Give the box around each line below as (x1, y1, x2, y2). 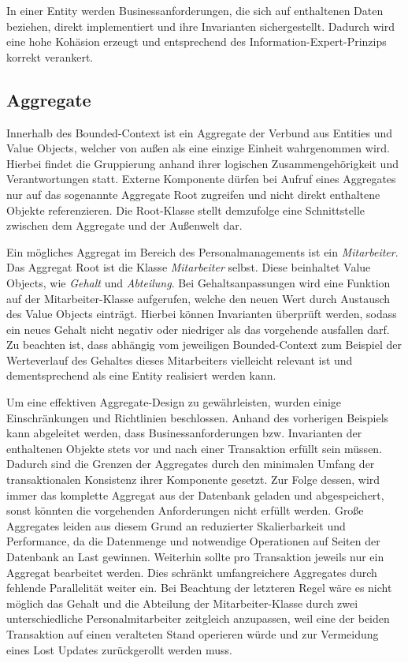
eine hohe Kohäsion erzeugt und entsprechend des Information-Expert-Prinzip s (6, 33, 387, 50)
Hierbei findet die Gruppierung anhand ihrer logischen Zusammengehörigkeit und (6, 155, 399, 171)
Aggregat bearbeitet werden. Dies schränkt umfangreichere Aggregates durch (6, 564, 377, 580)
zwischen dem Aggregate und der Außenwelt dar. (6, 217, 243, 234)
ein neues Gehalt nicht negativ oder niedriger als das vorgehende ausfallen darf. (6, 320, 390, 337)
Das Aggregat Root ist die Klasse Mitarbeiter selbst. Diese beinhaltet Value (6, 259, 371, 275)
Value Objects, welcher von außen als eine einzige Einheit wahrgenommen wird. (6, 140, 390, 156)
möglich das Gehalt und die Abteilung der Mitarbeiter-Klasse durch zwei (6, 594, 358, 611)
